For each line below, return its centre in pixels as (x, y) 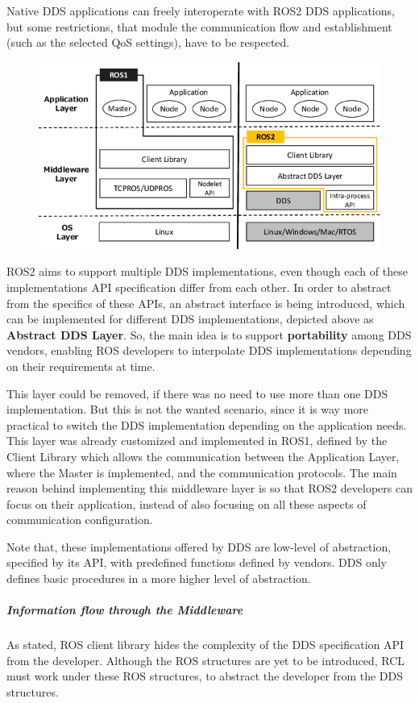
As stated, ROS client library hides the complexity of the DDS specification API (205, 645)
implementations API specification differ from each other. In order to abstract (199, 287)
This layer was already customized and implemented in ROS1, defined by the (197, 441)
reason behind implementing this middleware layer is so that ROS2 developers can (209, 488)
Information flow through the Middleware (125, 610)
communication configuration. (80, 520)
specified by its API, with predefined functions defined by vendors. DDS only (197, 562)
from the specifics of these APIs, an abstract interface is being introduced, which (206, 303)
